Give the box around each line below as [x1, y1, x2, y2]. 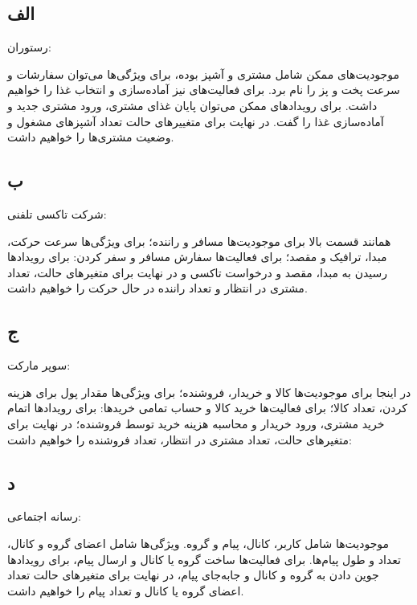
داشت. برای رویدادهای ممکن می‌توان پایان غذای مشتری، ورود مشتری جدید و [7, 96, 378, 113]
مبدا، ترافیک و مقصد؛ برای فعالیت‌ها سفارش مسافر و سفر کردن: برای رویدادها [7, 248, 387, 265]
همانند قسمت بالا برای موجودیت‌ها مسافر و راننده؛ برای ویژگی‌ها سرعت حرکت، [7, 232, 391, 249]
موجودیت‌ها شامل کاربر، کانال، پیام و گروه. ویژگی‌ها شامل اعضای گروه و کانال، [7, 534, 390, 551]
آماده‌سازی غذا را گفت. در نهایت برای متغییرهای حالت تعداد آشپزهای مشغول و [7, 112, 384, 129]
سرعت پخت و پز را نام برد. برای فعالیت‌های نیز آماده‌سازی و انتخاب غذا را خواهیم [7, 81, 400, 98]
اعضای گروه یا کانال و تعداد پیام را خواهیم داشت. [7, 582, 244, 599]
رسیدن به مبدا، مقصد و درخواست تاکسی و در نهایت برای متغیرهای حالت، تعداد [7, 264, 387, 280]
